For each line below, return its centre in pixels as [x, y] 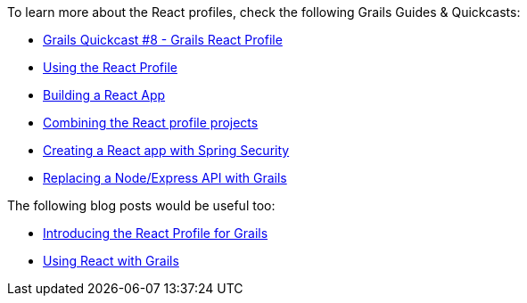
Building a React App [104, 95]
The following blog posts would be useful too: [141, 205]
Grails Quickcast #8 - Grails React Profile [163, 40]
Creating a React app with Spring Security [166, 150]
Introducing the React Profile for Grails [156, 233]
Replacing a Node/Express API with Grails [165, 178]
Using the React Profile [110, 67]
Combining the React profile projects [151, 123]
